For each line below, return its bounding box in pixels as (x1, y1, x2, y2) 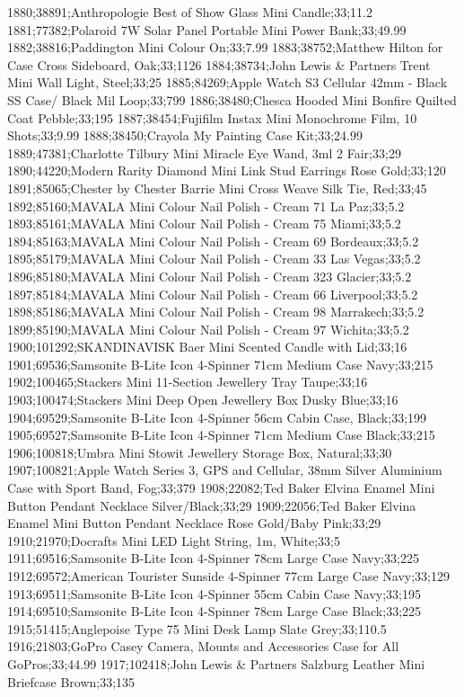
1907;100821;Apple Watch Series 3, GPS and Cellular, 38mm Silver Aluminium (7, 460, 442, 479)
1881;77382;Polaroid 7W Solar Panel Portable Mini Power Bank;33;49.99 (7, 20, 407, 39)
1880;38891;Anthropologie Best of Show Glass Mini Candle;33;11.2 (7, 3, 372, 21)
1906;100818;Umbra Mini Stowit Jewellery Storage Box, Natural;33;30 (7, 442, 392, 461)
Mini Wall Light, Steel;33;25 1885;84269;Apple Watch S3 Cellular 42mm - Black (7, 73, 448, 92)
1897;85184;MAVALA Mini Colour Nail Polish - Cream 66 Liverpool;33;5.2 (7, 284, 418, 303)
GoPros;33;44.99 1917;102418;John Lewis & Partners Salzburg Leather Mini (7, 654, 425, 673)
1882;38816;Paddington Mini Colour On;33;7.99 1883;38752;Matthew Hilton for (7, 38, 443, 57)
